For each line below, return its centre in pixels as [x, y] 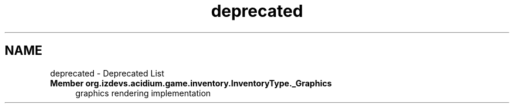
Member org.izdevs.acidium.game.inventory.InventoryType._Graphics [191, 83]
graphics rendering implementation [143, 93]
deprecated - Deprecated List [107, 73]
